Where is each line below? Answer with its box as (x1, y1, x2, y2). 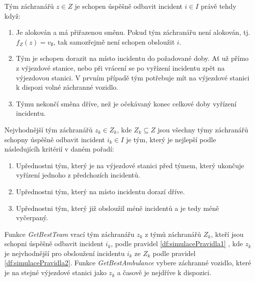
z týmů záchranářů (145, 229, 202, 239)
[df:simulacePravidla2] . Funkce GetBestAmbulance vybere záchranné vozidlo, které (4, 257, 251, 268)
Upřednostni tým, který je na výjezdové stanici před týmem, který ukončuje (16, 160, 244, 170)
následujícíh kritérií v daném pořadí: (4, 144, 114, 154)
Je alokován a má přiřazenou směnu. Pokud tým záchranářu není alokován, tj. (16, 27, 250, 37)
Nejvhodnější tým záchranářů (4, 124, 93, 134)
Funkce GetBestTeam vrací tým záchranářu (4, 229, 134, 239)
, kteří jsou (211, 229, 244, 239)
